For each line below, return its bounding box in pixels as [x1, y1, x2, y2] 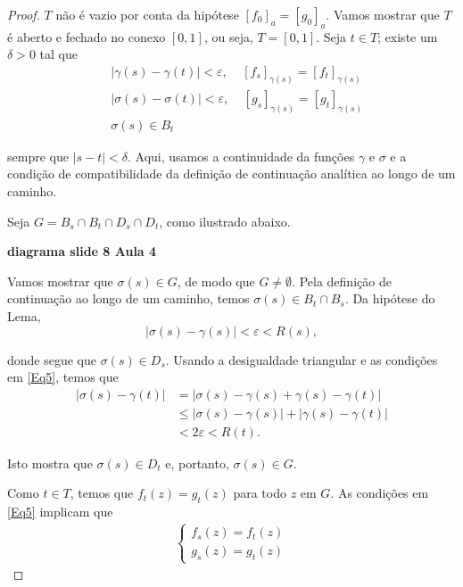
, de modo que [177, 271, 255, 290]
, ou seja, [203, 27, 253, 45]
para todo [233, 484, 286, 502]
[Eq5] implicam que [7, 502, 113, 521]
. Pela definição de [292, 271, 392, 290]
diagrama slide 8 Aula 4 [7, 242, 157, 260]
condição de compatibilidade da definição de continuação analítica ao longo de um [7, 164, 456, 183]
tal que [39, 45, 78, 63]
